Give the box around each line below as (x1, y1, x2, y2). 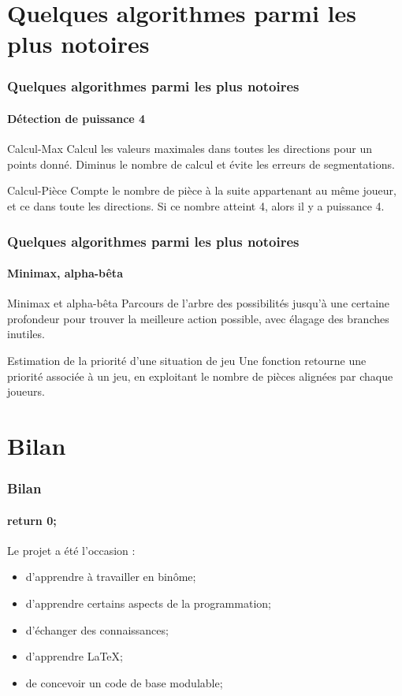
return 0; (7, 512, 57, 528)
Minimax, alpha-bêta (7, 265, 123, 281)
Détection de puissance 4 (7, 110, 146, 126)
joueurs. (7, 383, 45, 400)
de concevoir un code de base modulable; (25, 674, 223, 690)
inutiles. (7, 326, 45, 342)
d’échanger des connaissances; (25, 621, 169, 638)
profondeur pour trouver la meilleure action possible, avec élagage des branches (7, 310, 389, 326)
